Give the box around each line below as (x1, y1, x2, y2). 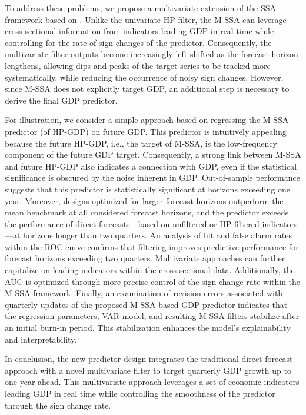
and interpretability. (5, 333, 77, 345)
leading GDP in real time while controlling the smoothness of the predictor (5, 387, 275, 399)
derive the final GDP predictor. (5, 94, 118, 106)
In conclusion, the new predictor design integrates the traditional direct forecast (5, 353, 293, 365)
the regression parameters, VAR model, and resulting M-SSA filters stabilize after (5, 310, 300, 322)
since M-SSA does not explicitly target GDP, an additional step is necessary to (5, 82, 290, 95)
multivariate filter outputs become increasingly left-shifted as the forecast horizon (5, 48, 298, 60)
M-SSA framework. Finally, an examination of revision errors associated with (5, 287, 283, 299)
